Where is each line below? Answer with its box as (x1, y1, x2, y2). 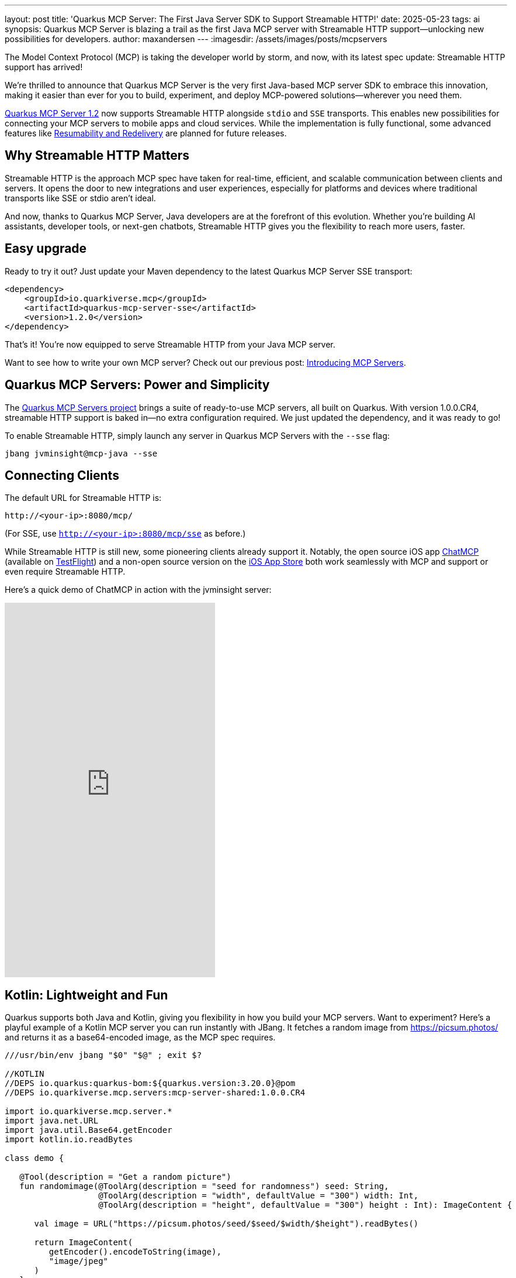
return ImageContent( (34, 1238, 133, 1248)
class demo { (5, 1153, 64, 1163)
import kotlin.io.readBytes (5, 1135, 133, 1145)
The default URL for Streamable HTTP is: (5, 493, 162, 503)
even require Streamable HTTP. (5, 566, 126, 577)
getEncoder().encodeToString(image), (49, 1247, 221, 1257)
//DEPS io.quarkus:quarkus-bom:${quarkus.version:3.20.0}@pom (5, 1078, 296, 1088)
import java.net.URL (5, 1116, 99, 1126)
